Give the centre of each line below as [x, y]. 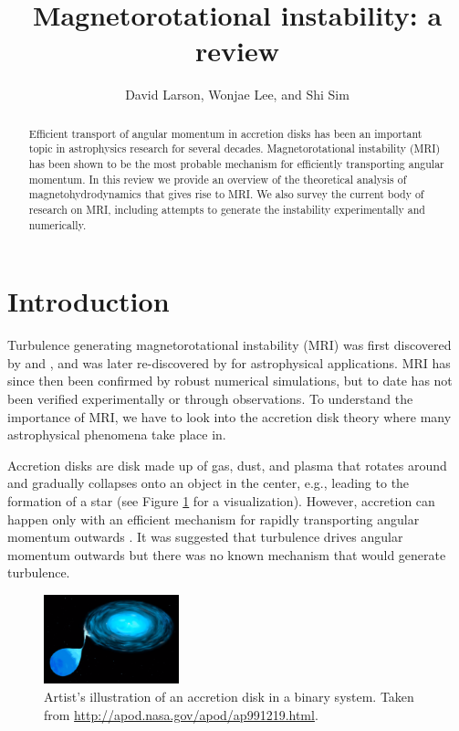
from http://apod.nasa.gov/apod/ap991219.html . [181, 714]
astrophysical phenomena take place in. [117, 434]
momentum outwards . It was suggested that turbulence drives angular [205, 537]
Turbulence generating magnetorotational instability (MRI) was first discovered [229, 345]
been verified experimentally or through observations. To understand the [210, 399]
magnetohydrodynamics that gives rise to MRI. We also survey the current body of [226, 194]
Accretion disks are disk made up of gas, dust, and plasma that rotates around [227, 465]
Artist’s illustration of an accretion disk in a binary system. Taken [229, 696]
